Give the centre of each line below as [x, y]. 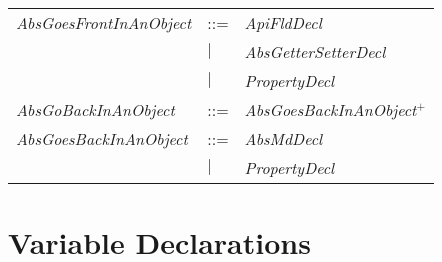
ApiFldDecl [283, 22]
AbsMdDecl [283, 138]
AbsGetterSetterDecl [315, 51]
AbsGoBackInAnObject [95, 109]
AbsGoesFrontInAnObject [104, 22]
